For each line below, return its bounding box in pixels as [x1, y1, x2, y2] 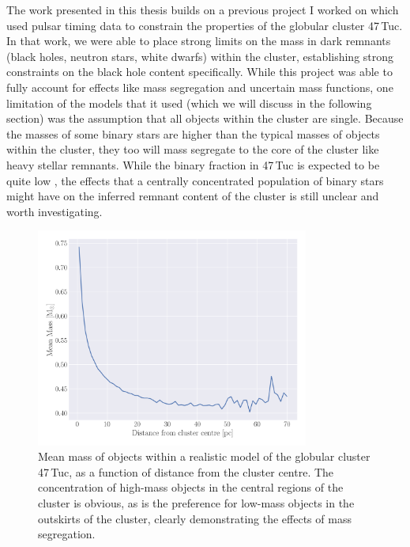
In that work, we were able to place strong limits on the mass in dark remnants [6, 32, 391, 49]
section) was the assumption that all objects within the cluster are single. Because [6, 110, 404, 127]
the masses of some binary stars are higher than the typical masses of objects [6, 125, 380, 142]
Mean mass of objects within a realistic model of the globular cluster [38, 448, 371, 465]
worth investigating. [6, 203, 103, 219]
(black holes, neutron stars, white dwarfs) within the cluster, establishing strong [6, 47, 394, 64]
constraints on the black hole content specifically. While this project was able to [6, 63, 393, 80]
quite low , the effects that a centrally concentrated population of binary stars [6, 172, 384, 188]
